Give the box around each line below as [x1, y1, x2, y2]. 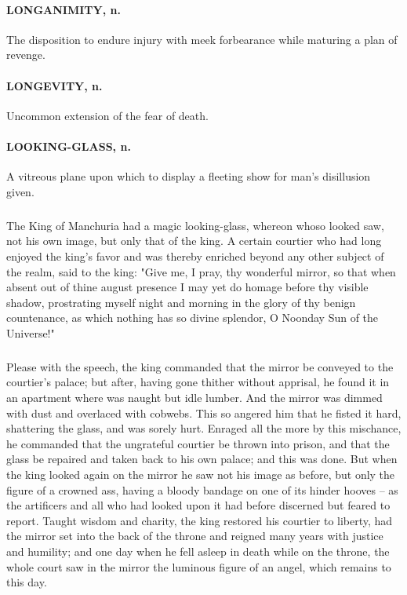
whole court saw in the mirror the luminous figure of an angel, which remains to [6, 558, 391, 575]
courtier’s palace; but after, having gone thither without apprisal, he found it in [6, 374, 390, 390]
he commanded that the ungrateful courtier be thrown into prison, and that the [6, 435, 390, 451]
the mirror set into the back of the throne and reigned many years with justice [6, 527, 383, 544]
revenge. [6, 46, 45, 63]
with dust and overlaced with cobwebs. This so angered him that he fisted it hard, [6, 404, 402, 421]
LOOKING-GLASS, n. [6, 137, 131, 154]
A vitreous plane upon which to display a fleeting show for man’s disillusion [6, 168, 371, 184]
